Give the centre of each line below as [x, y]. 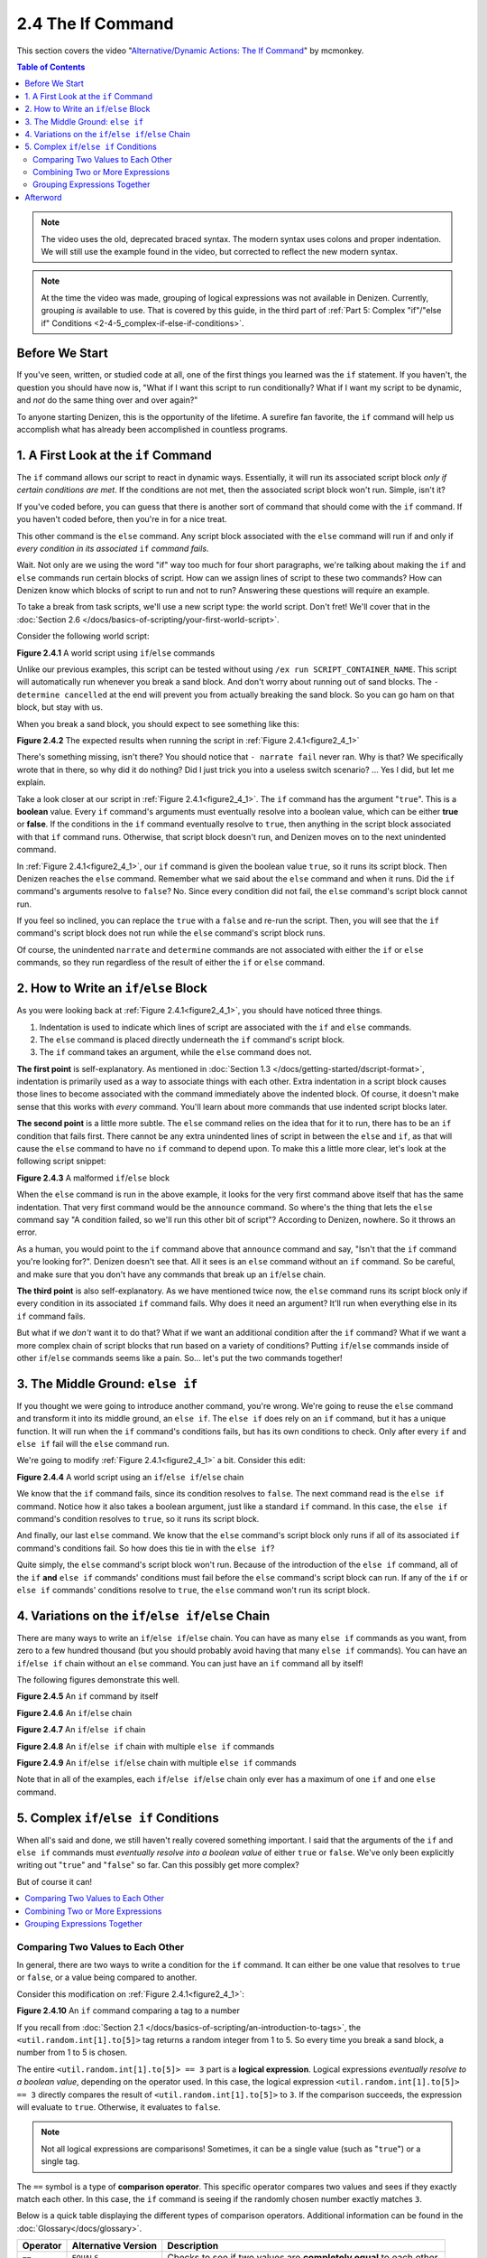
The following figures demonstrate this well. [98, 1679]
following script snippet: [61, 1162]
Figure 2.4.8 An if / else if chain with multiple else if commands [146, 1746]
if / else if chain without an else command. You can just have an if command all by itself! [190, 1663]
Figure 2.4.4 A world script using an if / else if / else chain [130, 1477]
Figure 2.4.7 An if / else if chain [81, 1730]
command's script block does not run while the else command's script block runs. [171, 933]
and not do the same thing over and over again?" [107, 400]
